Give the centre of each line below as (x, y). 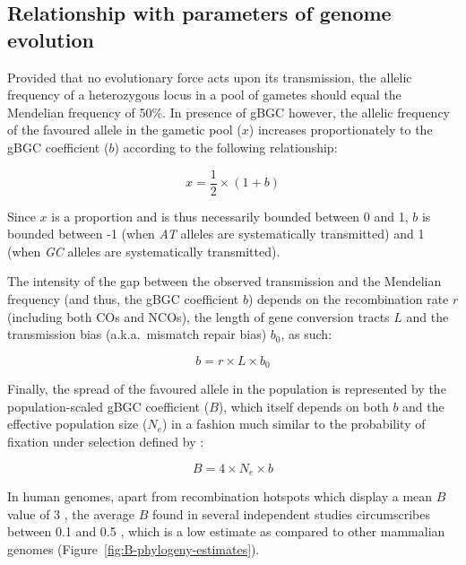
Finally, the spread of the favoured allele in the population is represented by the (227, 389)
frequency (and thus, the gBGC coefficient (123, 299)
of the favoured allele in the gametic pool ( (125, 130)
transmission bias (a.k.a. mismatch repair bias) (137, 334)
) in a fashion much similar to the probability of (294, 424)
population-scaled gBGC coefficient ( (108, 406)
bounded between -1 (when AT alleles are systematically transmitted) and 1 (216, 234)
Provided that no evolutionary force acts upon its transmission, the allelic (210, 77)
